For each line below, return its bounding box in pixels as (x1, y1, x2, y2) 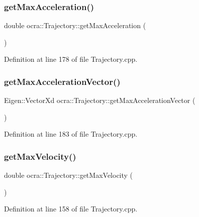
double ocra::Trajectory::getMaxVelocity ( (4, 170, 133, 180)
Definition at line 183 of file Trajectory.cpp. (4, 129, 138, 139)
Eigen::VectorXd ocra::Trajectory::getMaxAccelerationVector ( (4, 95, 195, 105)
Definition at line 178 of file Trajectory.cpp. (4, 54, 138, 64)
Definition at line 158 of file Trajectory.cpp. (4, 203, 138, 214)
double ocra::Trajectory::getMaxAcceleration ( (4, 20, 146, 31)
